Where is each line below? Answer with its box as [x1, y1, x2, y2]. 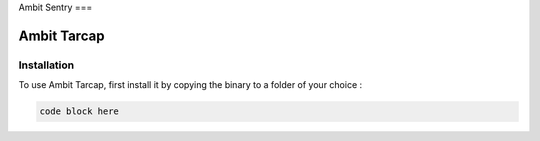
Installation [18, 58, 75, 72]
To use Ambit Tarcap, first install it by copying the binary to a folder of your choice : [18, 79, 363, 91]
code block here [39, 106, 120, 117]
